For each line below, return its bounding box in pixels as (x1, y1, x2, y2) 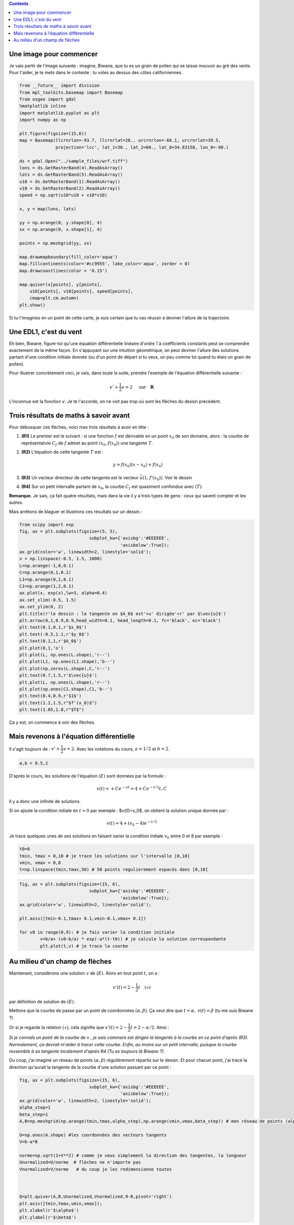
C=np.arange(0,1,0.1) (19, 570, 72, 575)
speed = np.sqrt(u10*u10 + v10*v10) (19, 193, 108, 198)
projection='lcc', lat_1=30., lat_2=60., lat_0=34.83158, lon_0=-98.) (55, 145, 229, 150)
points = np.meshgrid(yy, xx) (19, 241, 92, 246)
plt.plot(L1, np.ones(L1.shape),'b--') (19, 659, 115, 664)
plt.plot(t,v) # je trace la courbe (40, 943, 128, 949)
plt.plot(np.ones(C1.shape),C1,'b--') (19, 686, 113, 692)
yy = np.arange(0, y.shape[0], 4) (19, 220, 102, 225)
